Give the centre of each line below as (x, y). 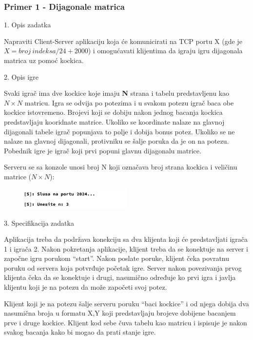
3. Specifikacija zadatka (39, 223)
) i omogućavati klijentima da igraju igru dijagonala (165, 51)
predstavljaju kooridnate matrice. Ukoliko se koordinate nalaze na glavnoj (114, 121)
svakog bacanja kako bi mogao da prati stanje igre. (80, 332)
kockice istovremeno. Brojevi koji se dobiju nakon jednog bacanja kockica (113, 112)
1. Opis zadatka (28, 25)
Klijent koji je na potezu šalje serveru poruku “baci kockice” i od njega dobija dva (126, 303)
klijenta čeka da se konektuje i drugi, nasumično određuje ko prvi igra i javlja (120, 277)
